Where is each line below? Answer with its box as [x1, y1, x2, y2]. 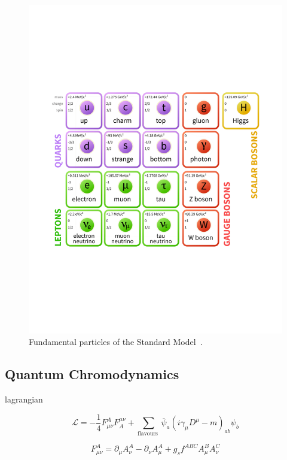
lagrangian [5, 393, 43, 405]
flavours [138, 430, 158, 437]
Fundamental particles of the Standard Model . [29, 335, 203, 348]
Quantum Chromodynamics [5, 365, 179, 383]
